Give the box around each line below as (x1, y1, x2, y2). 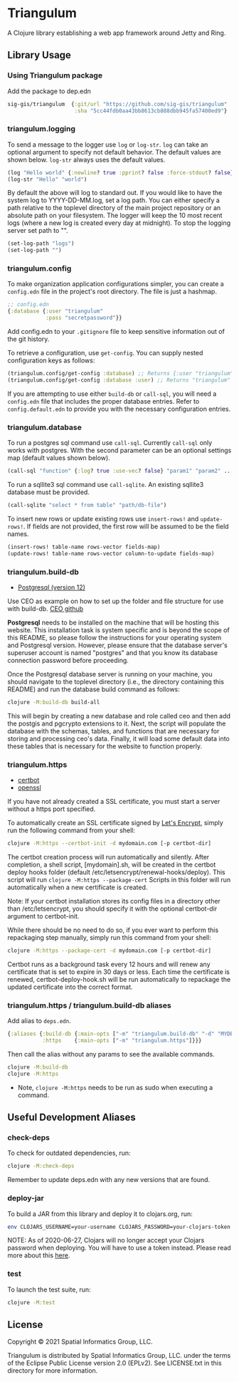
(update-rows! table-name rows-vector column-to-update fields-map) (7, 550, 215, 557)
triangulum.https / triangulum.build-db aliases (7, 1000, 172, 1010)
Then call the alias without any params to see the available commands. (7, 1049, 215, 1058)
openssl (17, 783, 41, 792)
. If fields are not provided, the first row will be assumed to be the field (23, 522, 229, 530)
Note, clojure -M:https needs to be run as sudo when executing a (17, 1083, 213, 1092)
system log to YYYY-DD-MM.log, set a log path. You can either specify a (7, 196, 221, 204)
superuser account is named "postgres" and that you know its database (7, 648, 218, 656)
